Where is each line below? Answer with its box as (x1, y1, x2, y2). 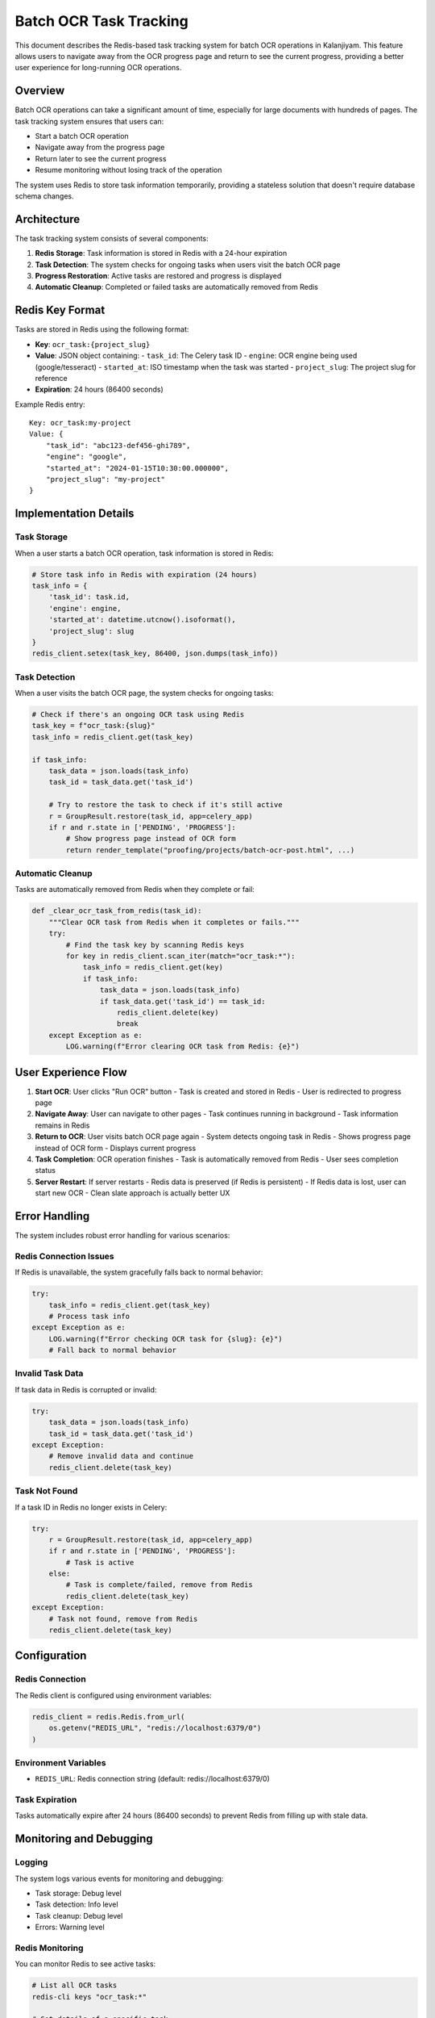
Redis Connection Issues (14, 1250, 114, 1262)
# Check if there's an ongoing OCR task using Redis (31, 710, 245, 719)
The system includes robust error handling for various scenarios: (14, 1231, 230, 1241)
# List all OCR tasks (31, 1981, 118, 1990)
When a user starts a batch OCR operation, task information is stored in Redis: (14, 548, 274, 558)
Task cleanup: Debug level (35, 1911, 123, 1920)
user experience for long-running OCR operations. (14, 63, 182, 73)
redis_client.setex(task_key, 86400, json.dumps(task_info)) (31, 649, 279, 658)
